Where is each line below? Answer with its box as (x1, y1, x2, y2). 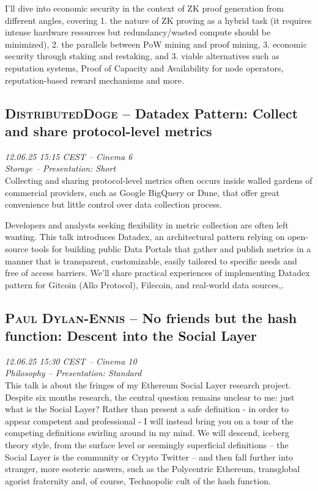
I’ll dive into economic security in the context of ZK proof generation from (5, 2, 284, 14)
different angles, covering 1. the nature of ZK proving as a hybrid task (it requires (5, 13, 312, 26)
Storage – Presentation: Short (5, 162, 116, 175)
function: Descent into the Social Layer (5, 326, 257, 345)
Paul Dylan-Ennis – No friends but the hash (5, 308, 297, 327)
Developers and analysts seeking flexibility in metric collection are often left (5, 218, 289, 231)
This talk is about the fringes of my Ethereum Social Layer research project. (5, 379, 291, 391)
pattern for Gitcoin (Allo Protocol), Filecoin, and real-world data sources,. (5, 278, 284, 291)
